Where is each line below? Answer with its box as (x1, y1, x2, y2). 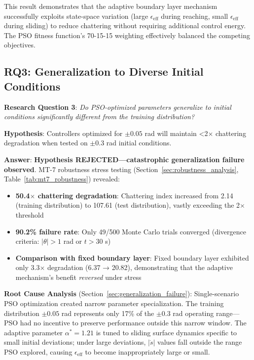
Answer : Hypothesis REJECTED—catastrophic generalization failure (4, 154, 245, 164)
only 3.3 (15, 262, 40, 272)
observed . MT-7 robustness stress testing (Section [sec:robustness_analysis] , (4, 164, 239, 174)
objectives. (4, 40, 36, 50)
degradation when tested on (4, 137, 88, 148)
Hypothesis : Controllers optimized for (4, 128, 123, 138)
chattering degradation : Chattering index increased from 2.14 (37, 190, 233, 200)
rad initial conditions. (106, 137, 172, 148)
